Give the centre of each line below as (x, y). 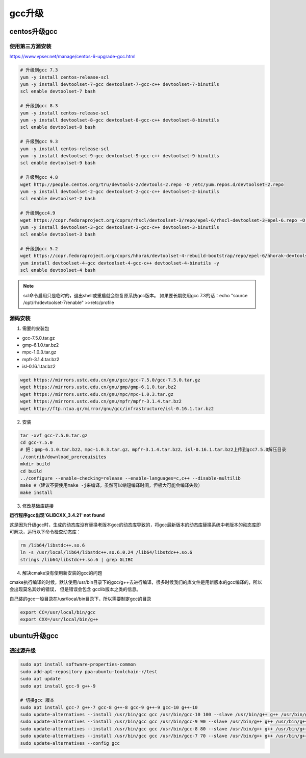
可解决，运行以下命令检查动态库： (45, 532)
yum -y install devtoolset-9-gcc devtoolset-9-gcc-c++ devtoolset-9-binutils (120, 156)
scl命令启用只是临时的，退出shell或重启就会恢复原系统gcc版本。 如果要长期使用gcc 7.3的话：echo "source (135, 295)
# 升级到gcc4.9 (38, 213)
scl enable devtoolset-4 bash (58, 270)
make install (36, 492)
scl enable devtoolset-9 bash (58, 163)
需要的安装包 (36, 328)
